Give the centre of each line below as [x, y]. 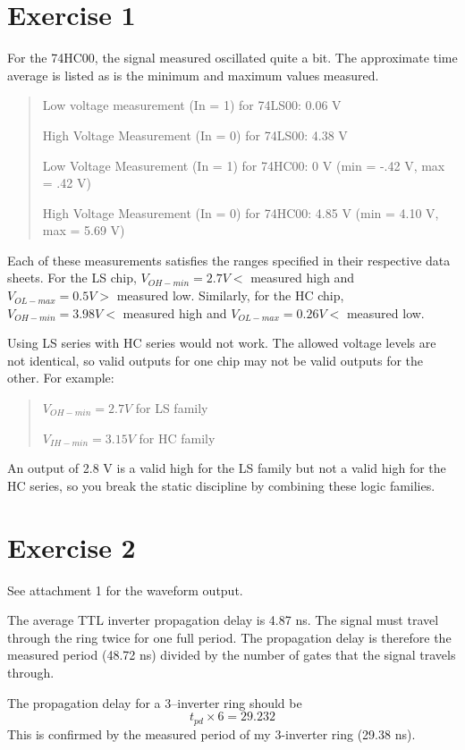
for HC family [177, 438]
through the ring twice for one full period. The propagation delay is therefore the [229, 637]
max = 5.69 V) [84, 230]
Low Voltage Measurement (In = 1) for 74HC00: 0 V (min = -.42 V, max [244, 165]
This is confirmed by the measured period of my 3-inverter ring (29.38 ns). [211, 733]
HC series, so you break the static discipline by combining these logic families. [221, 485]
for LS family [172, 408]
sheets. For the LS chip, [72, 278]
